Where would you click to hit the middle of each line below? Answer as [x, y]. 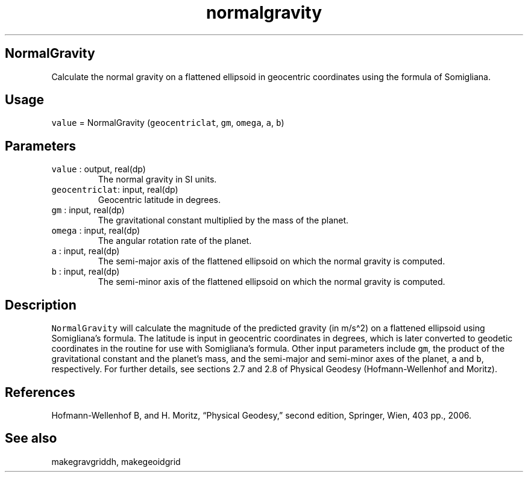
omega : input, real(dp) [96, 231]
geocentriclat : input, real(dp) [115, 190]
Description [41, 305]
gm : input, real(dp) [88, 210]
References [40, 392]
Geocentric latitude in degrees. [159, 200]
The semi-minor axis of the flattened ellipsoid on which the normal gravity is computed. [272, 282]
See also [31, 438]
